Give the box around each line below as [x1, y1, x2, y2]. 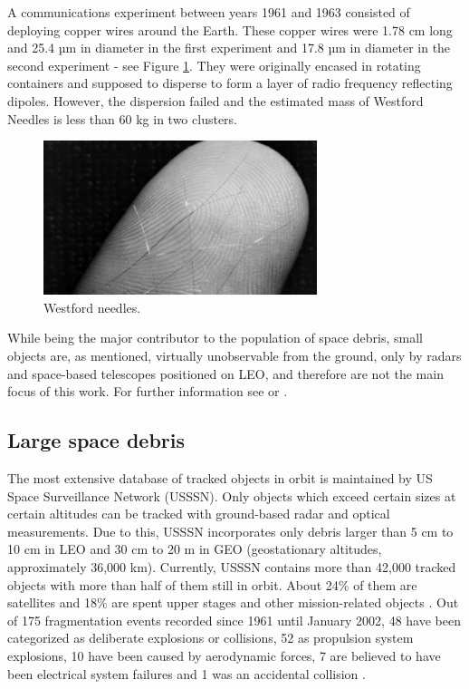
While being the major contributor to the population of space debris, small [7, 328, 423, 347]
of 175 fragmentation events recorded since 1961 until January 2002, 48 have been [7, 610, 461, 629]
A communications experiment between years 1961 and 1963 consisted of [7, 3, 410, 21]
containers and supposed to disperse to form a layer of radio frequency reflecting [7, 73, 453, 92]
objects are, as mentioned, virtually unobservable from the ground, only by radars [7, 345, 462, 364]
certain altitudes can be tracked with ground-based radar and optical [7, 504, 390, 523]
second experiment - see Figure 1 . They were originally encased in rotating [7, 55, 421, 74]
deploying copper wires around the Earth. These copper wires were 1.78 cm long [7, 20, 453, 39]
